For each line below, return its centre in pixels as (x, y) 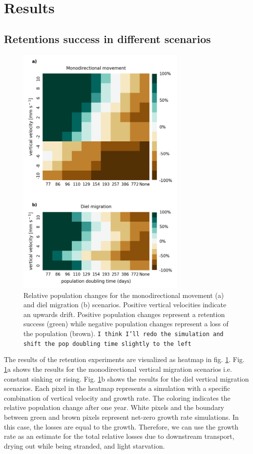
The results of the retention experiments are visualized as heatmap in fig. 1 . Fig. (124, 359)
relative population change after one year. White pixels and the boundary (114, 407)
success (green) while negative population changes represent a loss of (126, 324)
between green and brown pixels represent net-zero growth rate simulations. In (121, 417)
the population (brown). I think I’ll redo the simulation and (124, 333)
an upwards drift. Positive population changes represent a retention (124, 314)
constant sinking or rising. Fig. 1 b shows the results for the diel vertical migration (126, 378)
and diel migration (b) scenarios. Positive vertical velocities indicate (125, 305)
